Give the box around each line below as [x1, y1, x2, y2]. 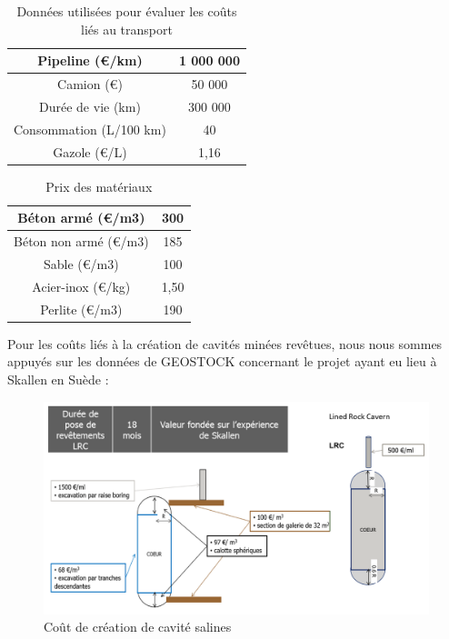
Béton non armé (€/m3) [14, 232, 149, 251]
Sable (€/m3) [43, 254, 119, 273]
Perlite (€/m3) [40, 299, 123, 318]
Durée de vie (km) [39, 96, 141, 115]
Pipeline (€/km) [37, 51, 143, 70]
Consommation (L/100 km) [14, 119, 166, 138]
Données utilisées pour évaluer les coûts [16, 2, 237, 20]
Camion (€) [57, 75, 123, 94]
